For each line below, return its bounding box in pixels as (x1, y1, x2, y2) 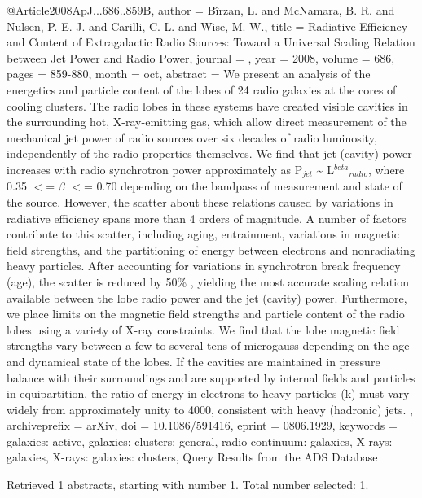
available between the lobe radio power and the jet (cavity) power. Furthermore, (7, 289, 407, 306)
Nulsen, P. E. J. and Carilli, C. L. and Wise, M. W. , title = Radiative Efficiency (7, 17, 408, 34)
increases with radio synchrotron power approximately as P (7, 160, 303, 177)
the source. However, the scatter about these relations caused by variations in (7, 193, 393, 210)
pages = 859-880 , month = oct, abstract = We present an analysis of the (7, 65, 371, 82)
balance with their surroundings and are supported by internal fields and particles (7, 369, 415, 386)
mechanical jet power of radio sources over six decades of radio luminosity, (7, 129, 377, 146)
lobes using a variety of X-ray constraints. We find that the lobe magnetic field (7, 321, 400, 338)
